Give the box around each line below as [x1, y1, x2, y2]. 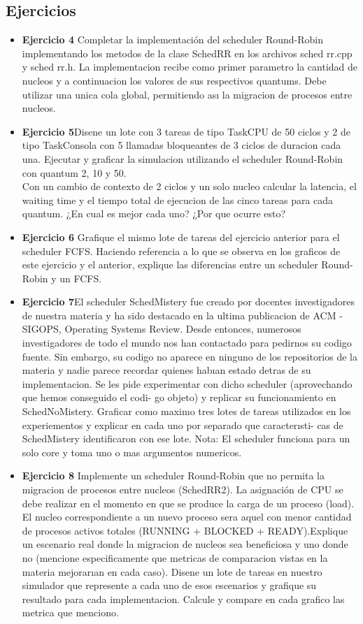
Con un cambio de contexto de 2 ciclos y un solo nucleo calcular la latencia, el [22, 179, 357, 194]
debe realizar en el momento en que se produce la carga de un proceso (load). [22, 495, 355, 510]
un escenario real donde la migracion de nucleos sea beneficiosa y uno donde [22, 537, 348, 551]
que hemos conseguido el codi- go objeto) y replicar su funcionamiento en [22, 390, 336, 405]
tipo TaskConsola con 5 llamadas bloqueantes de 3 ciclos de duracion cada [22, 138, 341, 152]
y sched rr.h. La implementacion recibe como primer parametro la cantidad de [22, 59, 358, 74]
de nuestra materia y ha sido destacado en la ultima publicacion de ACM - [22, 307, 343, 322]
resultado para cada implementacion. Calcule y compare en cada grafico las [22, 591, 345, 606]
